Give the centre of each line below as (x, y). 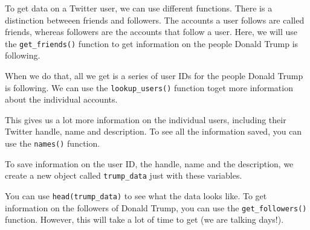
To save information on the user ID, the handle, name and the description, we (149, 163)
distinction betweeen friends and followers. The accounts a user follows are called (155, 20)
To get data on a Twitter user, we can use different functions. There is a (139, 8)
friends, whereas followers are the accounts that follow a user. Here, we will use (151, 32)
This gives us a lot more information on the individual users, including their (146, 119)
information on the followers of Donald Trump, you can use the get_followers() (156, 207)
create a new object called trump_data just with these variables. (124, 175)
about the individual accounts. (61, 99)
